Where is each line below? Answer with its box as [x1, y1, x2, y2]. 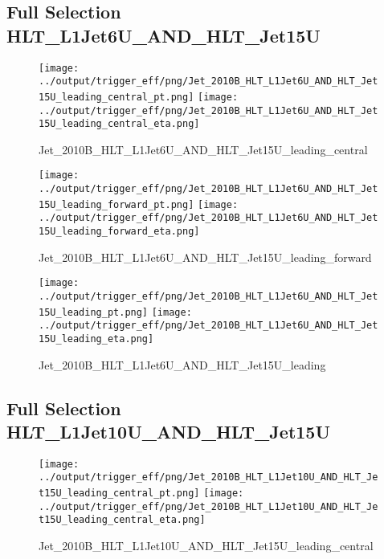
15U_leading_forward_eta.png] [39, 226, 200, 238]
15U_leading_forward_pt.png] [39, 198, 194, 210]
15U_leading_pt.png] [39, 306, 149, 318]
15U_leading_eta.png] [39, 333, 154, 345]
